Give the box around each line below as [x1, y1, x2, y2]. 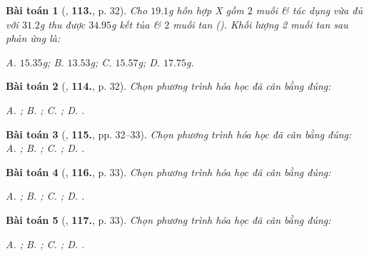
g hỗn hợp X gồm [168, 3, 244, 17]
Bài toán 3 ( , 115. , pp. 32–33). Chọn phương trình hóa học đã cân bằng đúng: [6, 126, 352, 141]
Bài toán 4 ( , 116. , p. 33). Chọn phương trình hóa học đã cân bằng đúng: [6, 164, 331, 179]
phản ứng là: [6, 31, 61, 46]
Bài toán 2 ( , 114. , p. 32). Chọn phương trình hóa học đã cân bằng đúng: [6, 78, 331, 93]
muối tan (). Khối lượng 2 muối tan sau [173, 16, 348, 31]
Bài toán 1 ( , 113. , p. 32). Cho [6, 3, 148, 17]
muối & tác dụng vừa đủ [256, 3, 363, 17]
